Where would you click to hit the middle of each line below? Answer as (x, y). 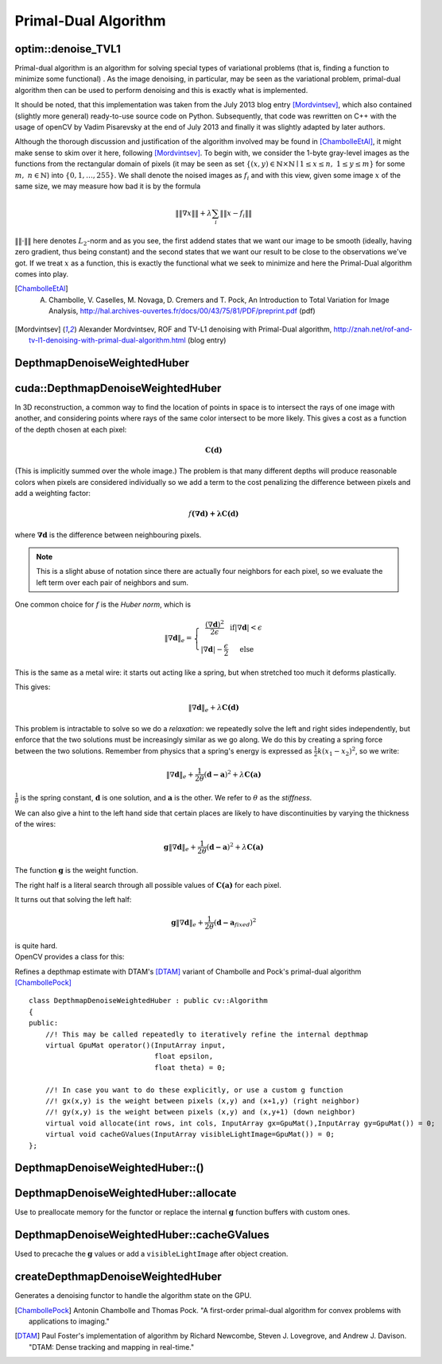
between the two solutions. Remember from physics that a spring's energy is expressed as (163, 750)
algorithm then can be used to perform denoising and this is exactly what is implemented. (161, 90)
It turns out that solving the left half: (73, 899)
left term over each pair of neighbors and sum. (112, 582)
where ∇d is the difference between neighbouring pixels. (108, 535)
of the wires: (35, 824)
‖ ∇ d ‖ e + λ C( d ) (214, 709)
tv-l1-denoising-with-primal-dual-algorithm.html (107, 340)
